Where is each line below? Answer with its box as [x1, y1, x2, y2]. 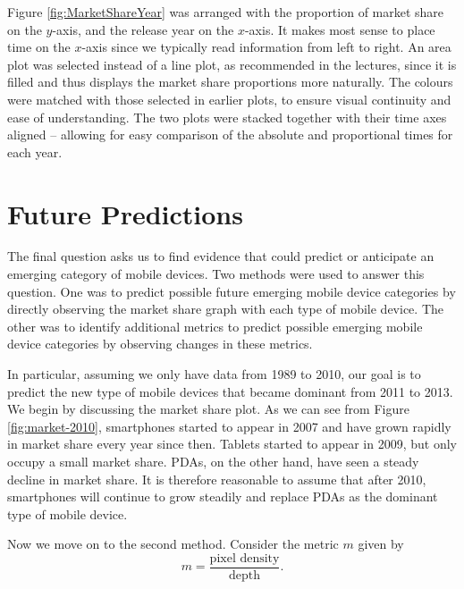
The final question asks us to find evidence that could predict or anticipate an [7, 247, 434, 265]
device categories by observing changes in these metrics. [7, 334, 313, 353]
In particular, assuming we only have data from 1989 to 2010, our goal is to [7, 365, 421, 383]
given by [358, 534, 404, 553]
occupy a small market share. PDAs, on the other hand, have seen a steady [7, 452, 419, 470]
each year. [7, 142, 63, 161]
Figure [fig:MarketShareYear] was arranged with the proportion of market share [7, 3, 444, 21]
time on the [7, 38, 71, 56]
